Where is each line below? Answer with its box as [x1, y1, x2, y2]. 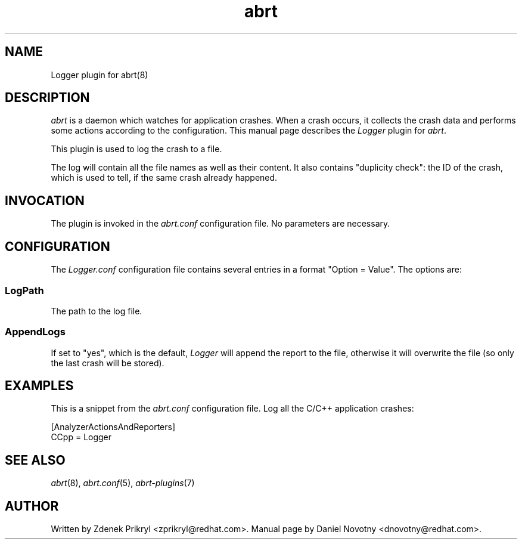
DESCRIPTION [5, 90, 90, 106]
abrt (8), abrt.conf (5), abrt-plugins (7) [51, 478, 195, 489]
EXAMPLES [5, 378, 74, 394]
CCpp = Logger [51, 432, 112, 443]
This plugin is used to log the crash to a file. [51, 144, 222, 154]
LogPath [5, 284, 44, 296]
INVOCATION [5, 193, 85, 208]
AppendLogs [5, 326, 66, 338]
